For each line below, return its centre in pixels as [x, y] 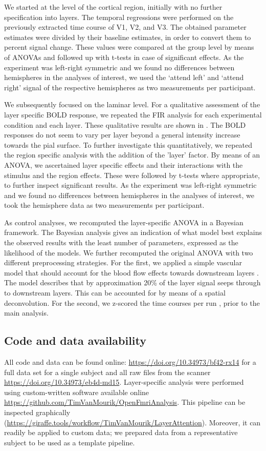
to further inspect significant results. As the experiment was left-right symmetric [130, 185]
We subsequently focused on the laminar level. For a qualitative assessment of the [132, 104]
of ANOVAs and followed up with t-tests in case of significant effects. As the [124, 57]
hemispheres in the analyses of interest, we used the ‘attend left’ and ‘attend [124, 77]
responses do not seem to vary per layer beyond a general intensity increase [122, 135]
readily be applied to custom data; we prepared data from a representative [121, 432]
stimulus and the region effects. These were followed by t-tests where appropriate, [132, 175]
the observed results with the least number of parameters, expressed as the [121, 242]
